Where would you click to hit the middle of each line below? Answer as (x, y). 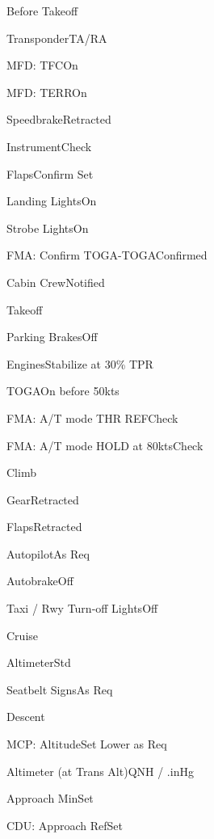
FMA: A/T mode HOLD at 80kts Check (105, 445)
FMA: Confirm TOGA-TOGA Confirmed (107, 255)
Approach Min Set (50, 798)
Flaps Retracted (44, 527)
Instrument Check (49, 146)
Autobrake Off (40, 581)
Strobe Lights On (48, 228)
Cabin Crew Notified (56, 282)
